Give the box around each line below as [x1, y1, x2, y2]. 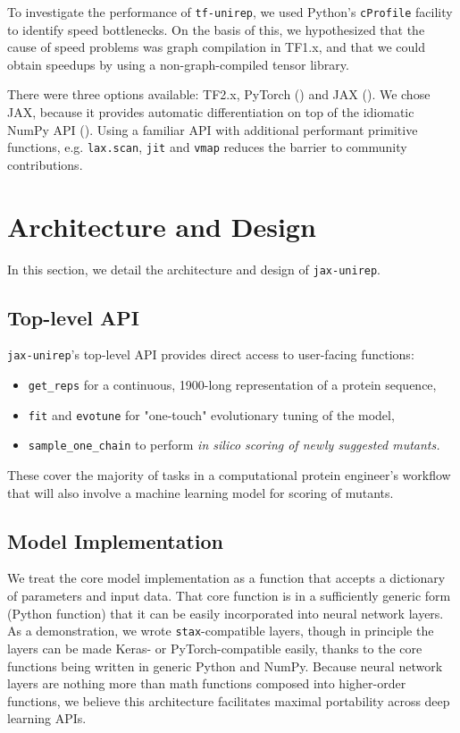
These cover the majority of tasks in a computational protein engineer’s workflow [7, 466, 451, 484]
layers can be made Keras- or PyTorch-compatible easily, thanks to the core [7, 638, 422, 657]
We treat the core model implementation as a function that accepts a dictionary [7, 569, 446, 587]
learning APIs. [7, 709, 87, 728]
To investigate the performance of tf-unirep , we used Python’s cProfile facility [7, 3, 453, 21]
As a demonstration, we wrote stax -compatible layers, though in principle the [7, 621, 434, 640]
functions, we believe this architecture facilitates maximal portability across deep [7, 691, 450, 710]
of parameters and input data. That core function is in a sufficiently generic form [7, 586, 451, 605]
